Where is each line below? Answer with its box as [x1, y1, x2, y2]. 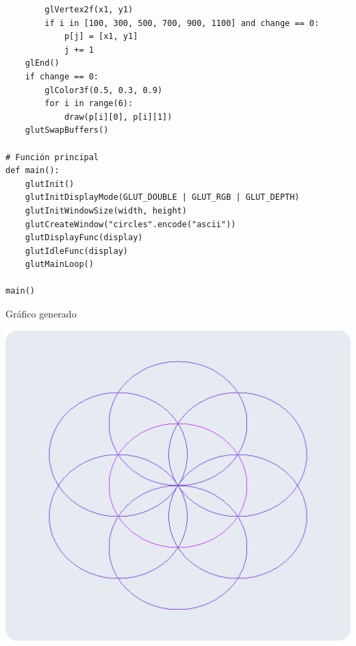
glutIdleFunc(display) [25, 246, 128, 256]
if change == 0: [25, 71, 99, 81]
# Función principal [5, 152, 99, 162]
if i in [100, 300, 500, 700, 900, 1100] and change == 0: [44, 18, 320, 28]
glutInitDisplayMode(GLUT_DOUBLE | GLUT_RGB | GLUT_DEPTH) [25, 192, 300, 203]
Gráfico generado [5, 307, 77, 321]
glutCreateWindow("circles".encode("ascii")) [25, 219, 236, 229]
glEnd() [25, 58, 60, 68]
